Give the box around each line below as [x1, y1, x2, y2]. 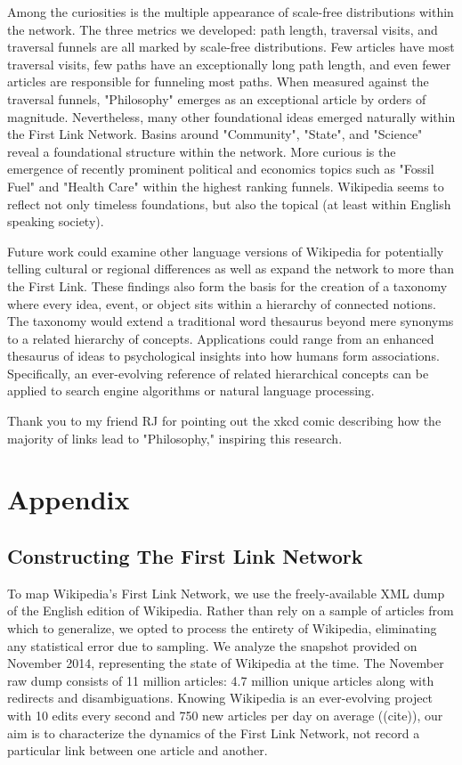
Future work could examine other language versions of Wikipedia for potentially [7, 241, 444, 260]
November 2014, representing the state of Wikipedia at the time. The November [7, 654, 444, 672]
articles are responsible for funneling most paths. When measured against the [7, 72, 429, 91]
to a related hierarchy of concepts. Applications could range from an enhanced [7, 329, 434, 347]
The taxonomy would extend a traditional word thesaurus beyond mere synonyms [7, 312, 454, 330]
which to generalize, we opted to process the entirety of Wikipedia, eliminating [7, 619, 437, 638]
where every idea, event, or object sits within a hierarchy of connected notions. [7, 294, 436, 313]
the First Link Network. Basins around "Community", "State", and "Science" [7, 125, 423, 143]
